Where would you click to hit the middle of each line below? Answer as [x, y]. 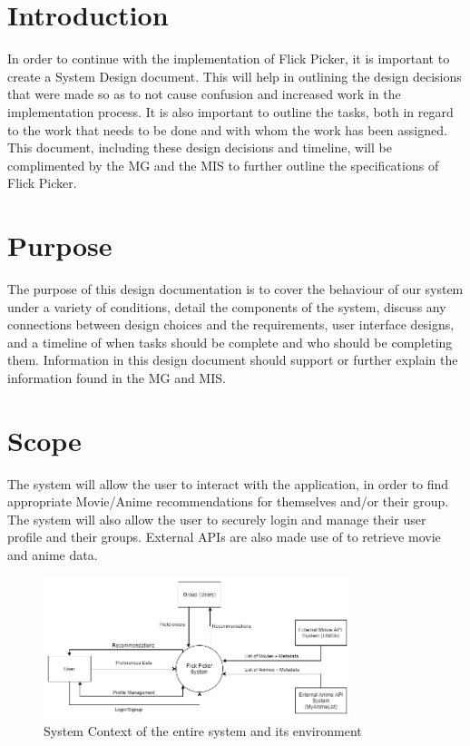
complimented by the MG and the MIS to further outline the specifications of [223, 165]
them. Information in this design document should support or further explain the [233, 360]
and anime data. [53, 555]
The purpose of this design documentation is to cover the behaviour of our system [235, 289]
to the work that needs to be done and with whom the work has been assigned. [227, 129]
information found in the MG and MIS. [117, 377]
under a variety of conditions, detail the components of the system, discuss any [227, 306]
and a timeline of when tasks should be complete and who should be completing [230, 342]
